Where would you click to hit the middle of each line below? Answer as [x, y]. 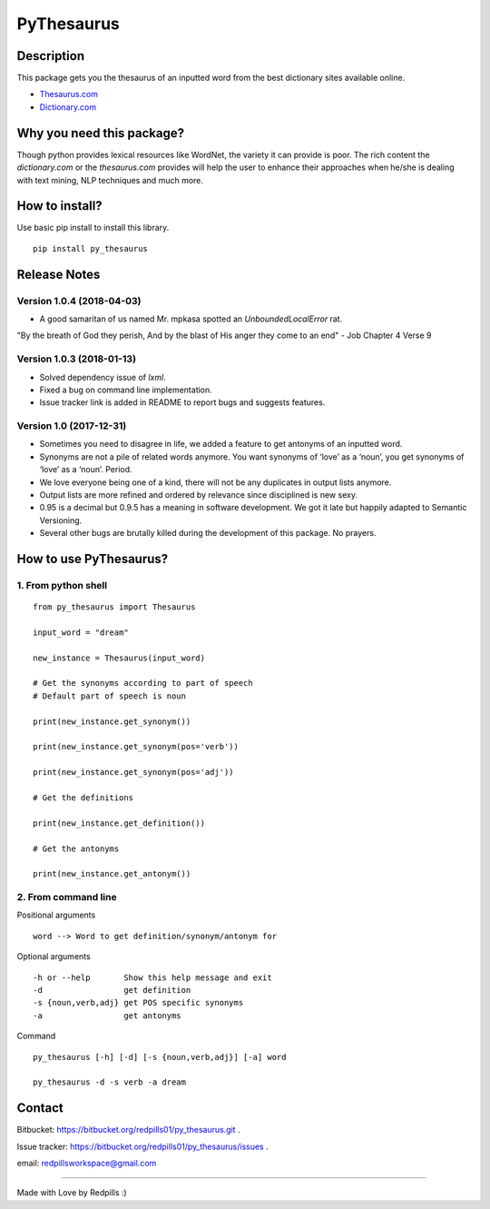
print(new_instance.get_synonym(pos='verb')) [136, 747]
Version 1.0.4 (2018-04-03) [79, 301]
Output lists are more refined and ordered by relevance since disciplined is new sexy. [199, 495]
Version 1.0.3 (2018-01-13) [76, 359]
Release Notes [59, 274]
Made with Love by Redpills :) [72, 1193]
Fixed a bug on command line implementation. [126, 390]
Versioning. [61, 520]
